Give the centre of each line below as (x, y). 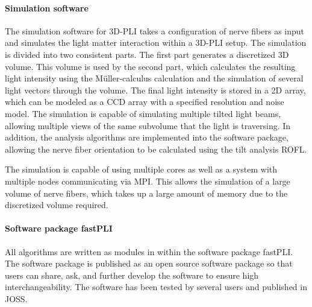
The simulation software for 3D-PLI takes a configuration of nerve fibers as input (155, 30)
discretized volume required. (57, 205)
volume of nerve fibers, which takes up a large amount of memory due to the (146, 193)
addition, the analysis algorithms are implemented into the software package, (147, 137)
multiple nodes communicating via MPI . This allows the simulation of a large (148, 181)
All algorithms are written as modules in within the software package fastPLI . (149, 251)
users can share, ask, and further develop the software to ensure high (132, 275)
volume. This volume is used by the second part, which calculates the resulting (150, 66)
